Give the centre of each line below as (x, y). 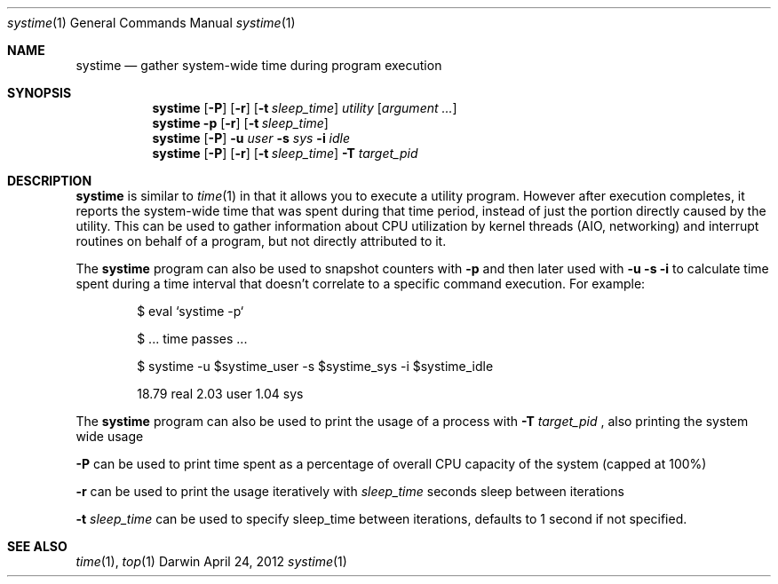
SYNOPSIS (40, 93)
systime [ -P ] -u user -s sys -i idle (251, 138)
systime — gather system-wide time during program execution (259, 65)
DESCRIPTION (50, 181)
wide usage (110, 436)
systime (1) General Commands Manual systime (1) (151, 23)
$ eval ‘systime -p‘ (191, 311)
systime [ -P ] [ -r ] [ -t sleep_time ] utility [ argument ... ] (305, 108)
